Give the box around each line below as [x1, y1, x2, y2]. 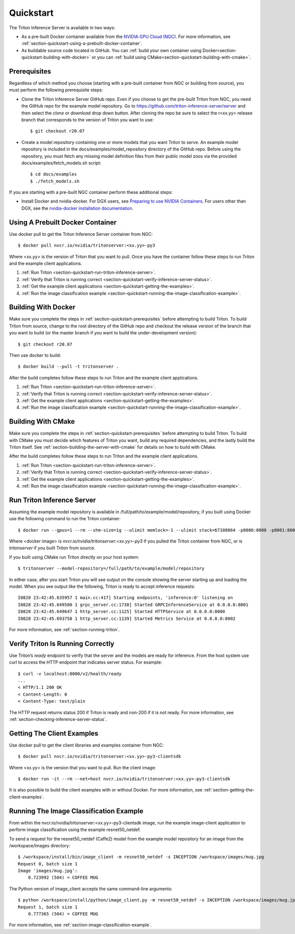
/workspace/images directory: [9, 842, 70, 848]
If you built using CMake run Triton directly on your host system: [9, 554, 140, 560]
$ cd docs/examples [30, 172, 77, 177]
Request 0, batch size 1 [18, 861, 78, 866]
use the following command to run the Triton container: [9, 516, 120, 522]
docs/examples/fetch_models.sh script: [21, 160, 102, 166]
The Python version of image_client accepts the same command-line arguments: [9, 886, 173, 892]
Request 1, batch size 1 [18, 904, 78, 910]
